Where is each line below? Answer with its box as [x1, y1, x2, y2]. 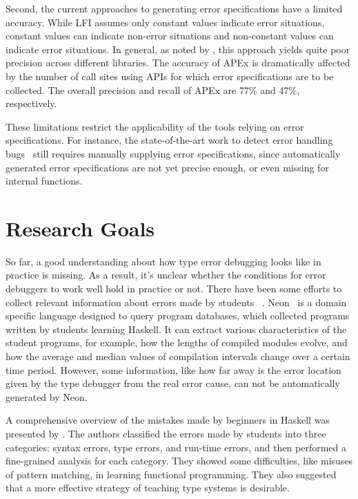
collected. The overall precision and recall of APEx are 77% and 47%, [6, 82, 300, 97]
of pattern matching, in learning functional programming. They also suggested [6, 467, 337, 481]
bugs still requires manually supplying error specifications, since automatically [6, 146, 341, 160]
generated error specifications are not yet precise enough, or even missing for [6, 160, 329, 174]
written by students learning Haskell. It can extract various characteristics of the [6, 321, 347, 336]
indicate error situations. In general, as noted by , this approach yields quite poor [6, 41, 350, 56]
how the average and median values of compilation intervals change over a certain [6, 349, 350, 363]
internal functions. [6, 173, 83, 188]
